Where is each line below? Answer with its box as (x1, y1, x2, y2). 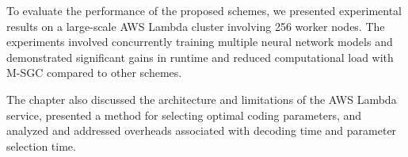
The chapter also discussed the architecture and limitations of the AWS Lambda (6, 90, 397, 107)
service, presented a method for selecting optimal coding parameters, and (6, 106, 362, 123)
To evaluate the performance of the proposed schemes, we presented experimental (6, 2, 402, 18)
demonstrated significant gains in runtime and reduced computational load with (6, 48, 394, 65)
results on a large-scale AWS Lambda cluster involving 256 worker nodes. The (6, 17, 385, 34)
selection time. (6, 137, 76, 154)
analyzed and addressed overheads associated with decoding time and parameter (6, 122, 397, 139)
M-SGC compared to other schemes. (6, 64, 182, 81)
